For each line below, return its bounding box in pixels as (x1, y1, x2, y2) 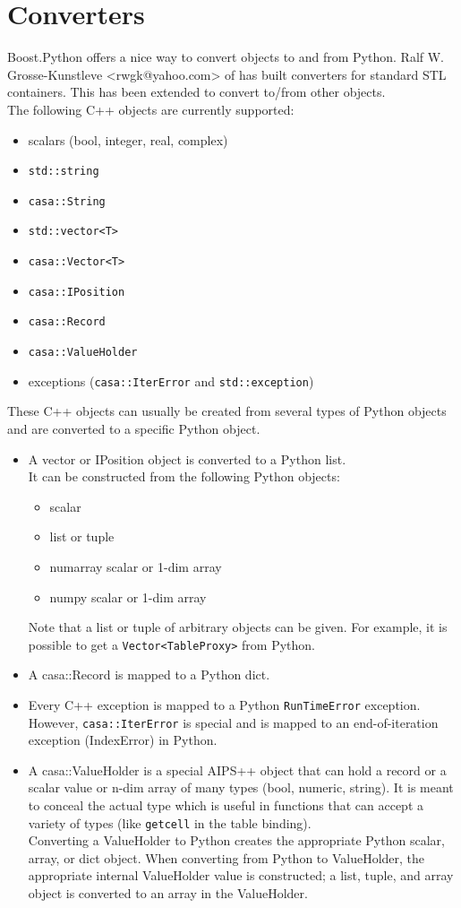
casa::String (28, 195, 106, 208)
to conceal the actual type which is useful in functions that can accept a (28, 796, 424, 815)
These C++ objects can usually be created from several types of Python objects (7, 402, 447, 420)
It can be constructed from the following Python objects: (28, 467, 340, 486)
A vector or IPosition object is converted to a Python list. (28, 449, 346, 468)
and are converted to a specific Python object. (7, 419, 260, 437)
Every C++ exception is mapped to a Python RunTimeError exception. (28, 695, 421, 713)
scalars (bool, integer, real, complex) (28, 130, 228, 149)
